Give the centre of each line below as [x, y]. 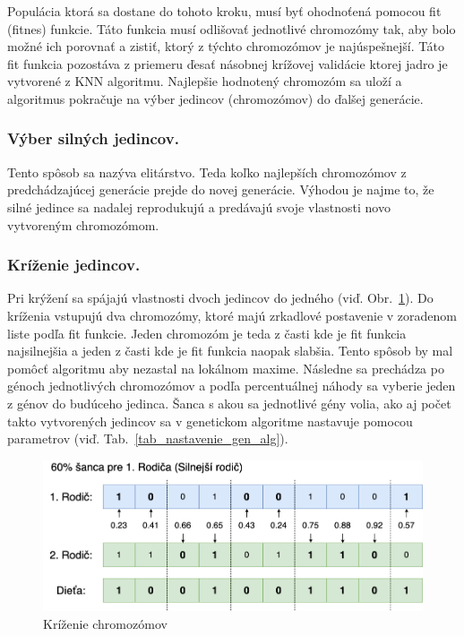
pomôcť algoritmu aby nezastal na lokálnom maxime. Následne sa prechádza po [226, 368]
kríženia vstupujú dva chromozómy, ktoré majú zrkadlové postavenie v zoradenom [232, 315]
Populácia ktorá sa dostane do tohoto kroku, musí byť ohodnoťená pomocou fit [224, 11]
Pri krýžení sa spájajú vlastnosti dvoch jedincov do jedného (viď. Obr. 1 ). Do [220, 298]
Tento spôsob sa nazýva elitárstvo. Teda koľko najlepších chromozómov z [207, 172]
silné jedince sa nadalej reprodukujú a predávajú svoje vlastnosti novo [199, 206]
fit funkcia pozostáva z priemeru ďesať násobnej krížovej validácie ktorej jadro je [228, 63]
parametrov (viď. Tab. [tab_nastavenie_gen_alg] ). [148, 438]
